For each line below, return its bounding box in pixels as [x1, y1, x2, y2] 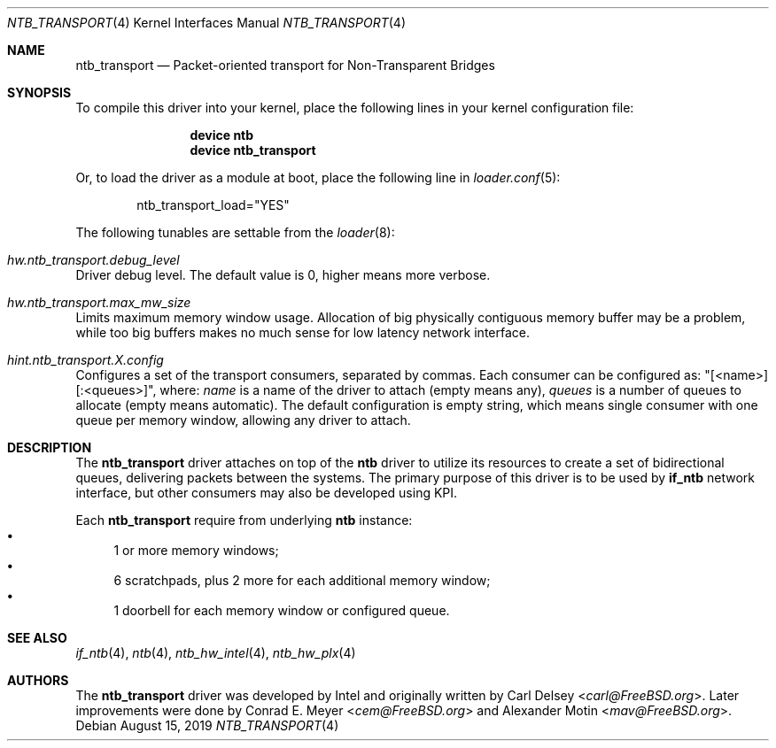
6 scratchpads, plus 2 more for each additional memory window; [113, 573, 491, 588]
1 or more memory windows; [113, 543, 279, 558]
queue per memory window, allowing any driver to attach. [75, 413, 411, 428]
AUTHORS [7, 673, 69, 688]
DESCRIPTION [7, 440, 92, 455]
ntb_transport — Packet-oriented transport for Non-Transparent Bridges [75, 58, 495, 73]
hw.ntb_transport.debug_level [7, 252, 180, 267]
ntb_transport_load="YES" [136, 197, 290, 212]
